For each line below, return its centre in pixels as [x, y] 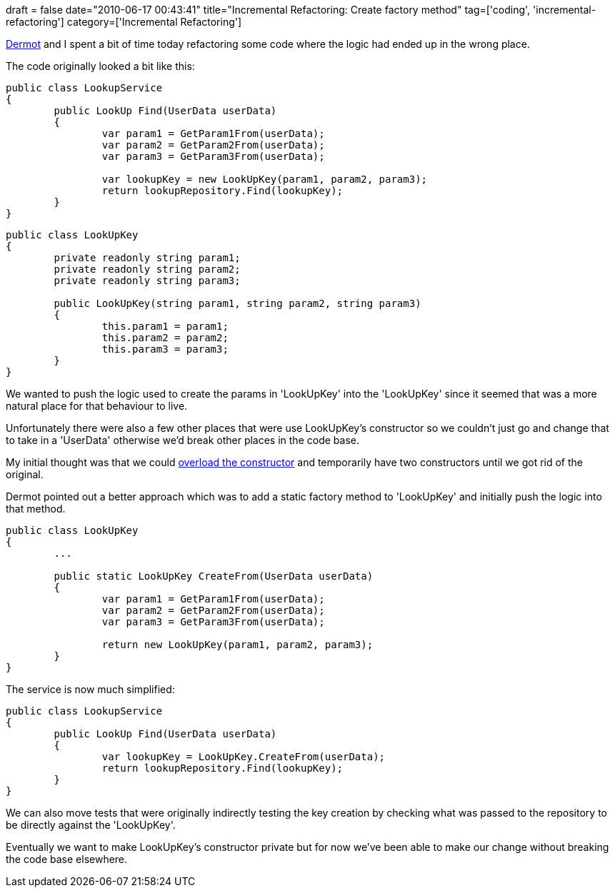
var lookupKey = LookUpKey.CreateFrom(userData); [244, 757]
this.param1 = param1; [165, 326]
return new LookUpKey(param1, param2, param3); [237, 645]
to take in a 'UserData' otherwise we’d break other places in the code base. [182, 440]
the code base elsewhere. [67, 859]
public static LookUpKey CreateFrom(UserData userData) [214, 576]
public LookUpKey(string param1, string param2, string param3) [237, 303]
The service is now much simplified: [90, 689]
